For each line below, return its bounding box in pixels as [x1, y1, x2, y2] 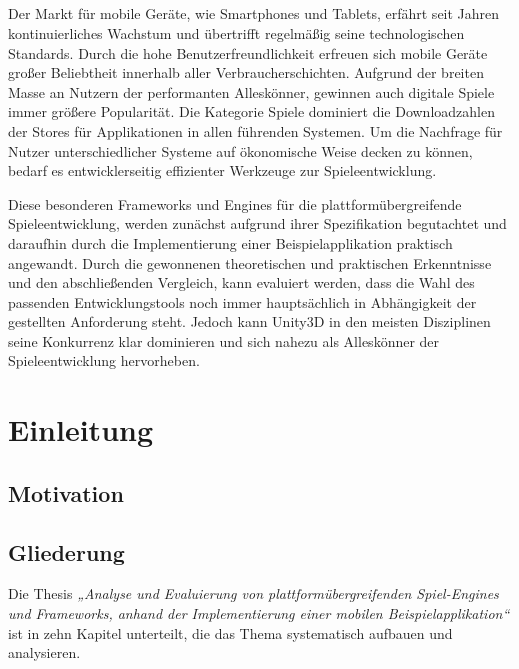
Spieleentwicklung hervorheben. [8, 350, 200, 371]
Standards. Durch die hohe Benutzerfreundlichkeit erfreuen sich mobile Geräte [8, 42, 488, 63]
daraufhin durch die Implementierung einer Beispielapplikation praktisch [8, 232, 453, 253]
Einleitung [8, 409, 154, 450]
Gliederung [8, 536, 125, 567]
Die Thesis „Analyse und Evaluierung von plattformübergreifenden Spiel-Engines [8, 583, 499, 604]
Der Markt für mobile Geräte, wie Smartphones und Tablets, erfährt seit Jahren [8, 3, 500, 24]
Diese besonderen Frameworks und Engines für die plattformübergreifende [8, 193, 462, 214]
